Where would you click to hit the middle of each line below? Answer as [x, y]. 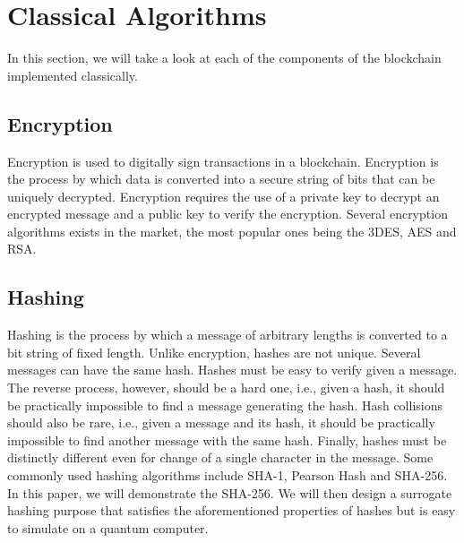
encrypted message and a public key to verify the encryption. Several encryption [228, 214]
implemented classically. [73, 75]
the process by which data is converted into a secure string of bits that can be [221, 179]
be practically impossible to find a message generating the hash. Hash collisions [225, 405]
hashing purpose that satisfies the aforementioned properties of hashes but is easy [232, 510]
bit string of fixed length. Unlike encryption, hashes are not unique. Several [214, 352]
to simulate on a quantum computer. [108, 527]
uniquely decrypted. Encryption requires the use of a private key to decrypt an [223, 196]
